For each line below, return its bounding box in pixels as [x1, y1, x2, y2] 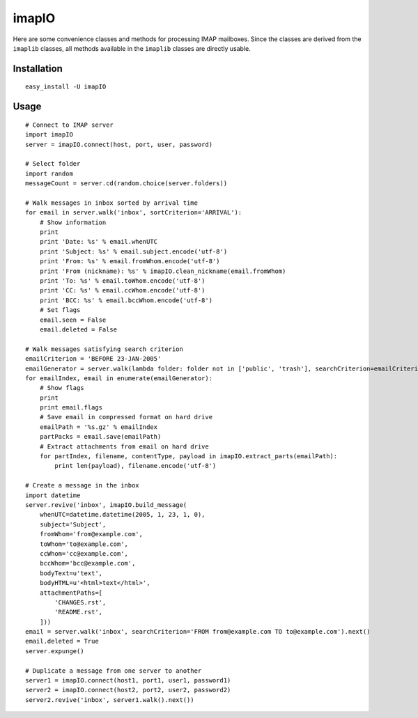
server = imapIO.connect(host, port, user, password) [25, 140, 212, 148]
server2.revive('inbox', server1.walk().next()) [25, 696, 194, 703]
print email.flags [39, 404, 103, 412]
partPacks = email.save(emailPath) [39, 432, 162, 441]
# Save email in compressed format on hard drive [39, 413, 212, 421]
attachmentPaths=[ [39, 588, 103, 597]
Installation [13, 63, 63, 75]
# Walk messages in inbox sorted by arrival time [25, 198, 199, 207]
